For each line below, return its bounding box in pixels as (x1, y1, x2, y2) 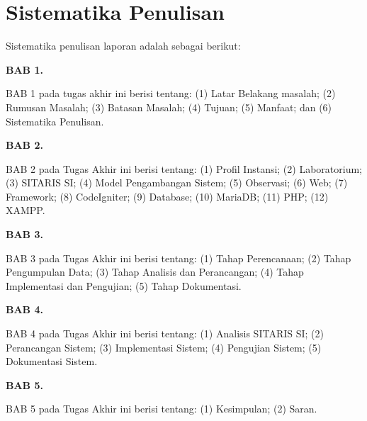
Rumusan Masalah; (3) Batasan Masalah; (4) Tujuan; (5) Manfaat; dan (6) (6, 99, 332, 114)
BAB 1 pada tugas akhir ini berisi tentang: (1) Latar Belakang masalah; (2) (6, 86, 336, 101)
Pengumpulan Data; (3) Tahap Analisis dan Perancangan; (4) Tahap (6, 264, 304, 279)
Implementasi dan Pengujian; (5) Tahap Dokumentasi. (6, 278, 242, 293)
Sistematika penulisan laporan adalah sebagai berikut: (6, 38, 241, 53)
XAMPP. (6, 203, 45, 218)
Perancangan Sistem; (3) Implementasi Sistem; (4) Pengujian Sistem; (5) (6, 339, 322, 354)
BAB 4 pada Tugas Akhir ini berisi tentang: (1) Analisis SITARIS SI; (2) (6, 326, 324, 341)
